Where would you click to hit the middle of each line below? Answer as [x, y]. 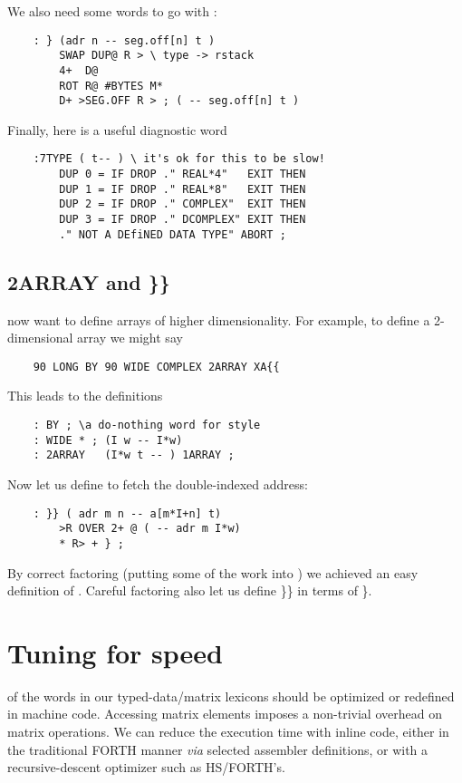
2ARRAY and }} [89, 281]
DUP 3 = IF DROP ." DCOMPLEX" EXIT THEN [183, 220]
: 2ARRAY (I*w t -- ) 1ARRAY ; [134, 455]
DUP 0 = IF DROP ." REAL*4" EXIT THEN [183, 174]
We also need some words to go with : [112, 11]
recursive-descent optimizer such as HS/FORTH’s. [146, 767]
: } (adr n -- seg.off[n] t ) [124, 40]
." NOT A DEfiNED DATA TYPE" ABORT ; [173, 234]
